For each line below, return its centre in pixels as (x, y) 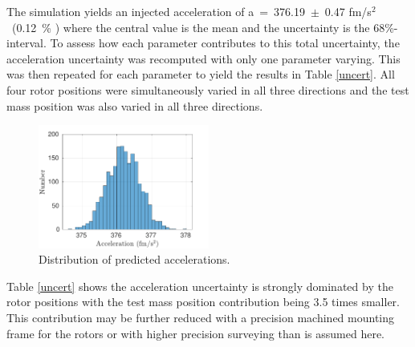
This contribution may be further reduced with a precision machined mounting (200, 318)
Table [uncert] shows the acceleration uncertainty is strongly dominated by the (200, 286)
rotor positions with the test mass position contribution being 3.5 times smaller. (203, 302)
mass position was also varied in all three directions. (135, 105)
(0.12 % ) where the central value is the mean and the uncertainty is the (191, 27)
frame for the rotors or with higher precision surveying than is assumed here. (195, 333)
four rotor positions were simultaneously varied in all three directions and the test (208, 89)
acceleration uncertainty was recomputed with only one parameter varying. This (203, 58)
